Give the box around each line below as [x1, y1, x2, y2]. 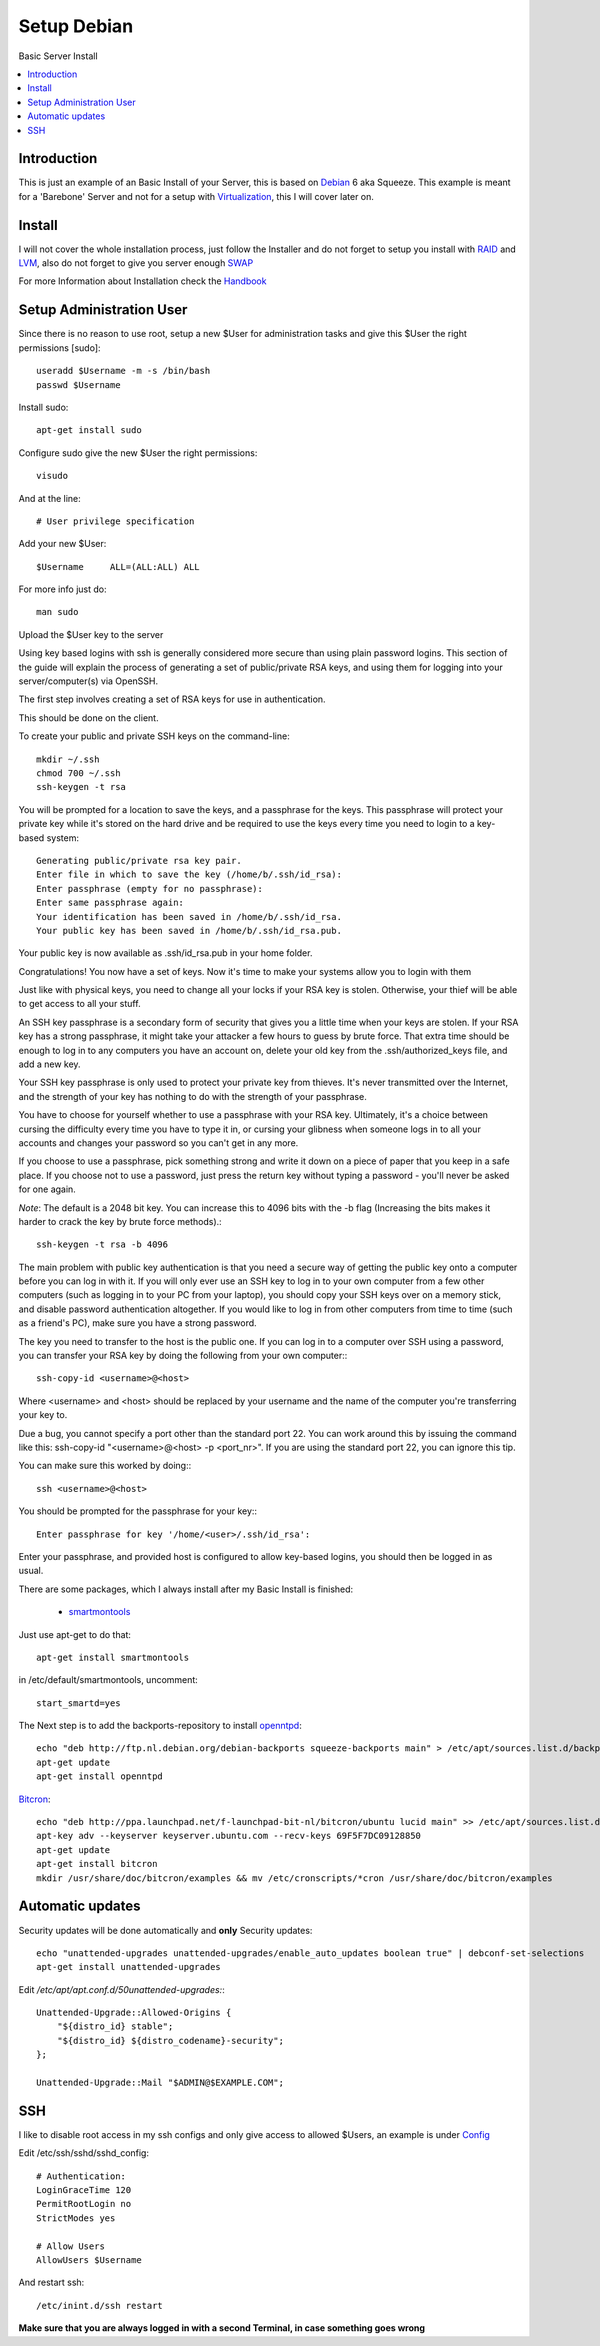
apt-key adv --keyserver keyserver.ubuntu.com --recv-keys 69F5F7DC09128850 [36, 1830, 422, 1842]
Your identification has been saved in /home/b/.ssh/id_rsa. [36, 911, 342, 922]
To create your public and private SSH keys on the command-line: [18, 730, 290, 742]
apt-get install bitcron [36, 1858, 158, 1870]
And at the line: [18, 492, 82, 504]
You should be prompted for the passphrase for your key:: [18, 1505, 258, 1517]
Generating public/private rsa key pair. [36, 855, 242, 866]
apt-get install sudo [36, 425, 142, 436]
